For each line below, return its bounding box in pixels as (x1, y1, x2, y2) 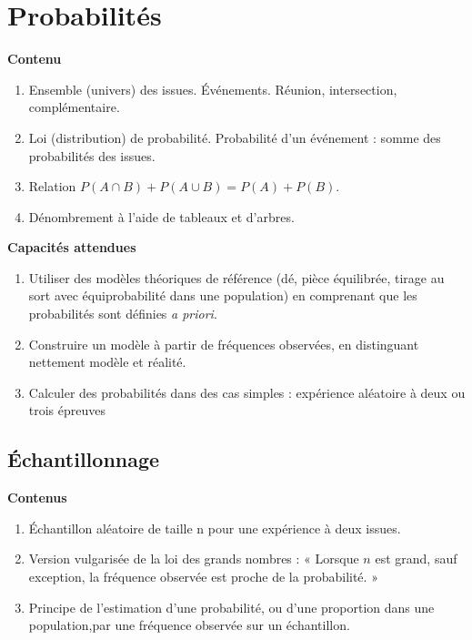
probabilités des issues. (28, 146, 156, 165)
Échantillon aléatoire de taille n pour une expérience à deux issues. (28, 518, 401, 537)
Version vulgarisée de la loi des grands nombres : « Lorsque (28, 549, 359, 568)
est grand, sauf (375, 549, 457, 568)
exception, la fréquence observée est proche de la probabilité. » (28, 567, 378, 586)
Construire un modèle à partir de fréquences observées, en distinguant (28, 334, 419, 353)
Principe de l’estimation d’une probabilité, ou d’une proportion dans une (28, 597, 435, 616)
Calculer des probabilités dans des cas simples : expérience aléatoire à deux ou (28, 382, 466, 401)
